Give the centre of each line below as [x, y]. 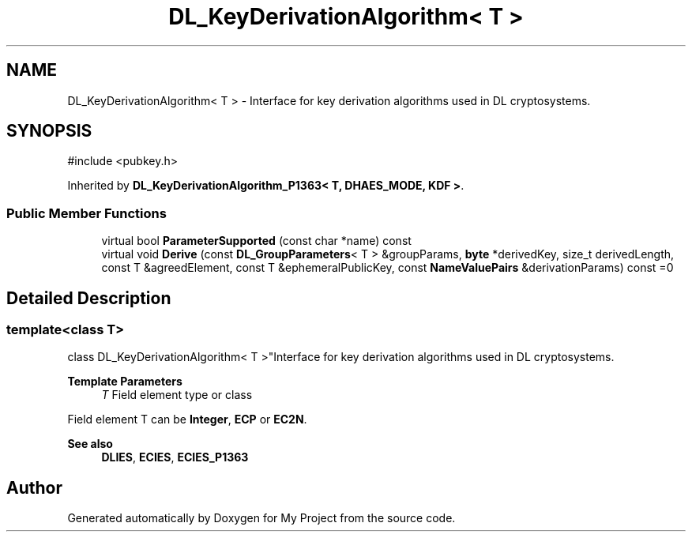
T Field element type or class [177, 395]
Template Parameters [125, 382]
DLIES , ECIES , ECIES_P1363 [175, 457]
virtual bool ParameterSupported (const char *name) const [256, 241]
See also [90, 444]
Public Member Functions [86, 213]
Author [34, 487]
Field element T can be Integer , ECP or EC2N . [187, 419]
